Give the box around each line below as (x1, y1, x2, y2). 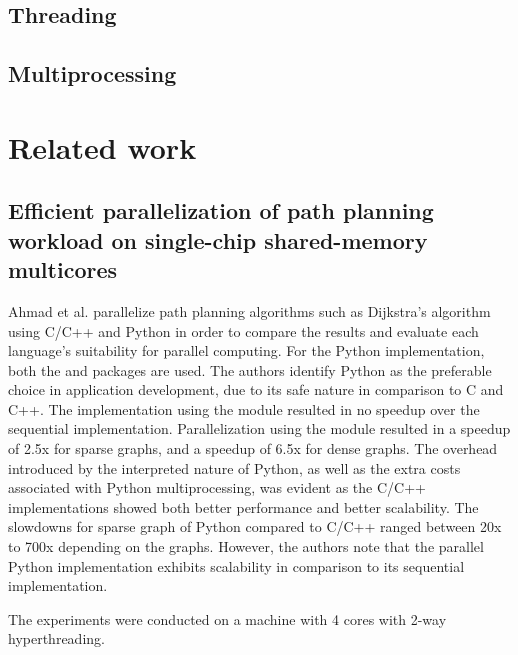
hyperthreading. (8, 628, 105, 649)
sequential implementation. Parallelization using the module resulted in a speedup (8, 418, 511, 439)
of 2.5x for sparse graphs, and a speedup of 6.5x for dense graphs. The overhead (8, 438, 498, 459)
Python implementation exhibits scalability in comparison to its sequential (8, 555, 465, 576)
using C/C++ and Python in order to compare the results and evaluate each (8, 320, 479, 341)
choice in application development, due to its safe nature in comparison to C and (8, 379, 504, 400)
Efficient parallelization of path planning (8, 195, 434, 226)
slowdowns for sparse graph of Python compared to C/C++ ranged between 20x (8, 516, 502, 537)
